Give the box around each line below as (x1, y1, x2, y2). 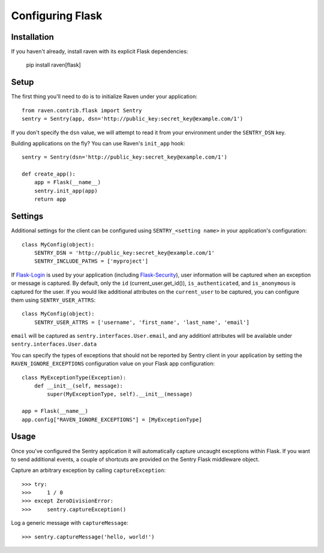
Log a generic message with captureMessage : (11, 519, 129, 527)
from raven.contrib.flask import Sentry (22, 107, 142, 114)
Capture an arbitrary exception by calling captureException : (11, 466, 166, 474)
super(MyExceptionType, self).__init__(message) (47, 391, 193, 398)
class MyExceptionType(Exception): (22, 374, 127, 381)
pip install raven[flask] (26, 61, 81, 69)
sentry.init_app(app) (34, 187, 98, 194)
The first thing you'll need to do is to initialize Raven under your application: (11, 93, 197, 100)
